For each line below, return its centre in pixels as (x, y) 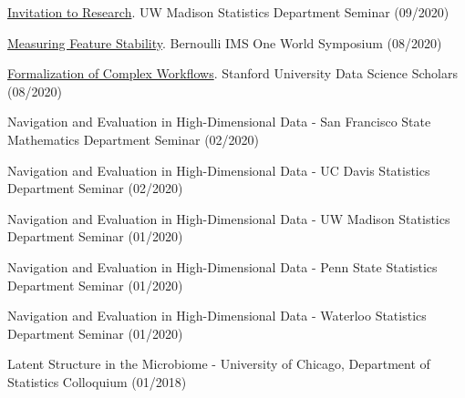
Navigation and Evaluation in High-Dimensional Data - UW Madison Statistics (229, 218)
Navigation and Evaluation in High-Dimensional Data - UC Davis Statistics (219, 170)
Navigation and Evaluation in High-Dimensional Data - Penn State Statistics (222, 266)
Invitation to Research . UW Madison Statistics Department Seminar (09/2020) (228, 12)
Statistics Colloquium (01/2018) (97, 381)
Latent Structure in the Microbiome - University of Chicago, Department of (219, 364)
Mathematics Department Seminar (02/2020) (134, 139)
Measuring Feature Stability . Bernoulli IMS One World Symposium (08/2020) (225, 42)
